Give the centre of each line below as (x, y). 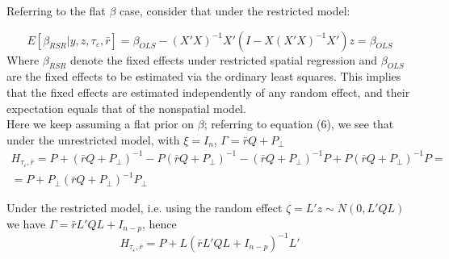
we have (26, 223)
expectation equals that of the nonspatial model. (126, 108)
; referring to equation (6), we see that (299, 124)
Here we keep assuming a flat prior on (101, 124)
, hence (159, 223)
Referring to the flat (56, 10)
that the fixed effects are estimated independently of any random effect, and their (208, 92)
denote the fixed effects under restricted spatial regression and (224, 59)
